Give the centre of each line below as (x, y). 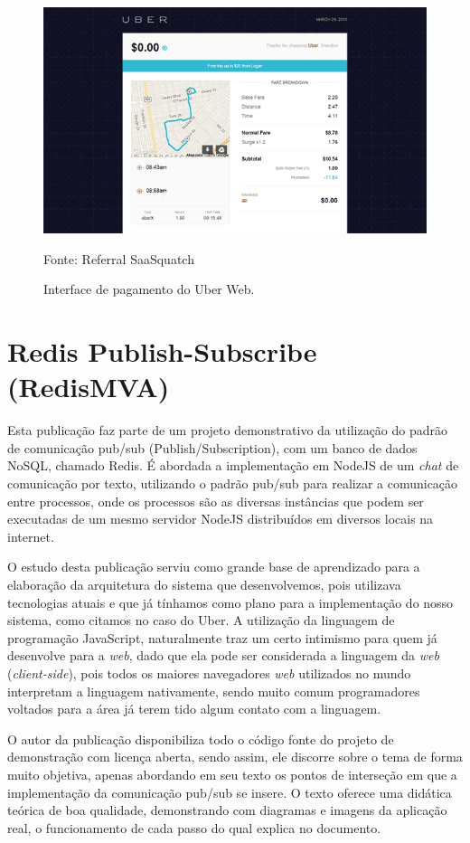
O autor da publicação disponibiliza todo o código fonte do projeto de (201, 739)
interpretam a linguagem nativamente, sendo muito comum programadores (214, 691)
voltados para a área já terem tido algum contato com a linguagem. (194, 709)
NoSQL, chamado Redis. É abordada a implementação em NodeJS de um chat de (233, 465)
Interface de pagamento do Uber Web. (149, 289)
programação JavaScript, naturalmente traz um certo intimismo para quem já (222, 637)
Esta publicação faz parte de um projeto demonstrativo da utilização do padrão (228, 430)
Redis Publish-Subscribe (162, 351)
